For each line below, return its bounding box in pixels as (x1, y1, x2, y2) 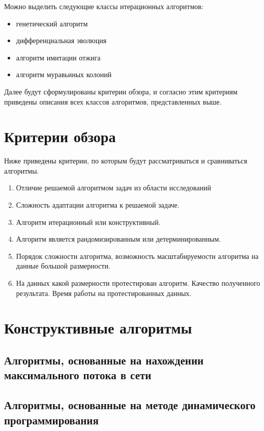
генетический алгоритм (16, 18, 88, 28)
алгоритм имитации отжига (16, 52, 101, 62)
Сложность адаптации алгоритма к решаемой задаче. (16, 200, 180, 210)
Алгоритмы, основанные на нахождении (4, 352, 204, 368)
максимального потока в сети (4, 367, 152, 383)
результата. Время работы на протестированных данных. (16, 287, 192, 298)
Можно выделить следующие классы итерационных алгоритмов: (4, 1, 203, 11)
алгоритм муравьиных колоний (16, 69, 112, 80)
